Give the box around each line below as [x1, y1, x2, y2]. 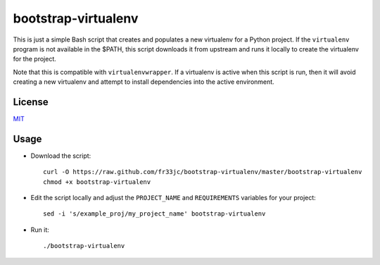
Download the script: [30, 152, 91, 160]
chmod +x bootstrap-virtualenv [43, 178, 151, 186]
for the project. [13, 55, 56, 63]
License [13, 96, 49, 108]
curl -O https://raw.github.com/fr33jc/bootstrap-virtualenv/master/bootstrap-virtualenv [43, 168, 362, 176]
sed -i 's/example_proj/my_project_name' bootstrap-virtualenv [43, 210, 266, 218]
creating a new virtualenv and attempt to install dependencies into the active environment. [13, 78, 274, 86]
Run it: [30, 226, 49, 234]
